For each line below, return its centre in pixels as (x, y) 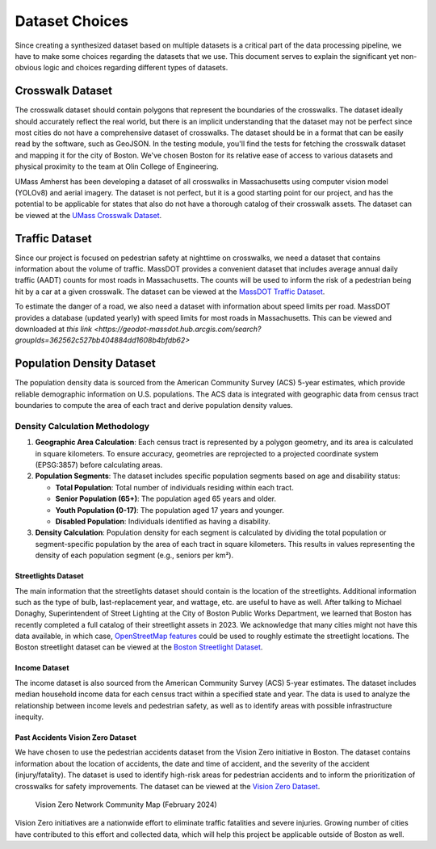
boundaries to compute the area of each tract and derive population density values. (154, 406)
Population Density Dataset (86, 364)
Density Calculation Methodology (82, 426)
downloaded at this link (54, 329)
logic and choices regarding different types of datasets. (136, 68)
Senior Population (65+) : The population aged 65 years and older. (166, 499)
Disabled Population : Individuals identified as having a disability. (163, 521)
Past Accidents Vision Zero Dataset (76, 738)
